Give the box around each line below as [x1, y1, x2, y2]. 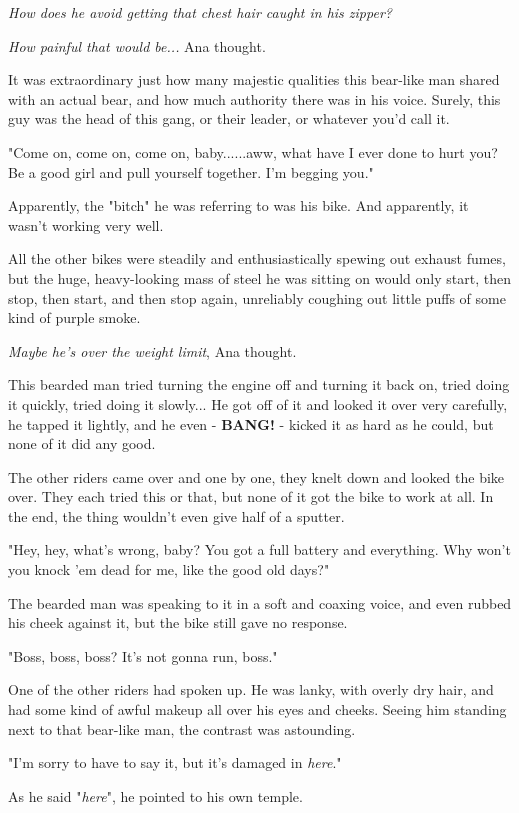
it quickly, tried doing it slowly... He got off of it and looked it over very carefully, [8, 393, 508, 414]
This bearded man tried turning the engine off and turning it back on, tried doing [8, 374, 510, 395]
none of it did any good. [8, 433, 156, 454]
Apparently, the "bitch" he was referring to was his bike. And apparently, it [8, 195, 469, 216]
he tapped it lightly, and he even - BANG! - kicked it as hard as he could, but [8, 413, 494, 434]
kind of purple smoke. [8, 307, 141, 328]
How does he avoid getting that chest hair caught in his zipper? [8, 2, 392, 22]
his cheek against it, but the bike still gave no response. [8, 612, 348, 633]
